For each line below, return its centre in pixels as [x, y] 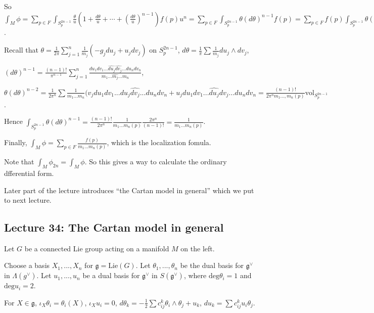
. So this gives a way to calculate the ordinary [156, 162]
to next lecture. [28, 200]
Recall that [21, 50]
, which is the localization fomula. [159, 142]
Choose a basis [27, 265]
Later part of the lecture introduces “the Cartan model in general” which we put [129, 190]
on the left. [198, 248]
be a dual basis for [111, 275]
